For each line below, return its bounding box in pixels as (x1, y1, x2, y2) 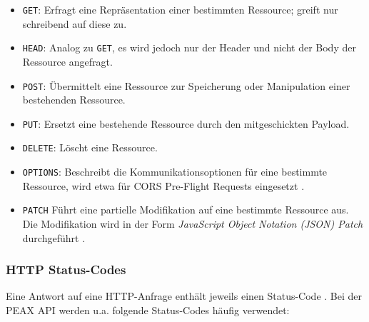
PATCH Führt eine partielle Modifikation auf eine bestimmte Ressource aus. (22, 202, 349, 217)
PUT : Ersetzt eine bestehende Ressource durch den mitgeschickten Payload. (22, 116, 350, 131)
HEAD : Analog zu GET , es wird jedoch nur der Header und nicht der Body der (22, 40, 356, 55)
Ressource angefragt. (22, 54, 113, 69)
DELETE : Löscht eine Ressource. (22, 140, 158, 155)
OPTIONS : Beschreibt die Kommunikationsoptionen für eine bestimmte (22, 164, 328, 179)
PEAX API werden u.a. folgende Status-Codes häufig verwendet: (6, 302, 290, 317)
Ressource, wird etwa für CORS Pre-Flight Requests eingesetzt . (22, 178, 305, 193)
